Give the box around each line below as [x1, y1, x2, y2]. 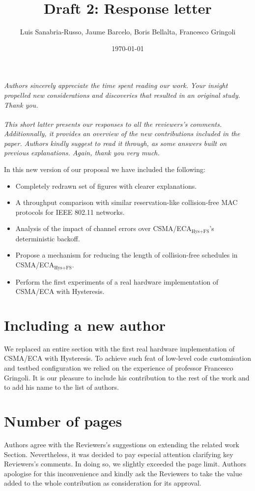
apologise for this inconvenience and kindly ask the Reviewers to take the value [4, 468, 242, 478]
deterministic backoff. [15, 233, 80, 243]
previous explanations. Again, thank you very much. [4, 147, 160, 158]
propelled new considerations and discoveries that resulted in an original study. [4, 89, 240, 100]
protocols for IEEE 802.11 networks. [15, 206, 125, 217]
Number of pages [4, 411, 122, 431]
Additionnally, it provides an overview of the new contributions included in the [4, 128, 240, 139]
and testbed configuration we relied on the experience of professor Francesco [4, 363, 233, 373]
